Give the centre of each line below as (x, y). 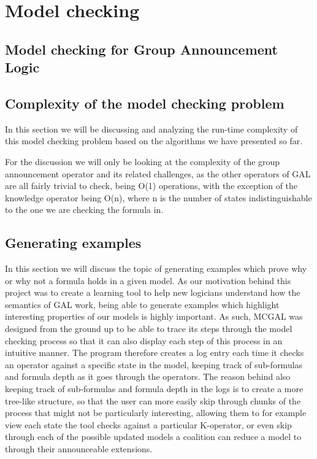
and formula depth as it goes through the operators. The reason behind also (148, 376)
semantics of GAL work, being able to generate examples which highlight (142, 304)
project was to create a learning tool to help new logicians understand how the (153, 292)
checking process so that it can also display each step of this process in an (144, 340)
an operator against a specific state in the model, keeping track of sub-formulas (154, 364)
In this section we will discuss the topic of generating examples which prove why (156, 268)
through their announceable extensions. (79, 449)
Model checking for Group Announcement (141, 49)
